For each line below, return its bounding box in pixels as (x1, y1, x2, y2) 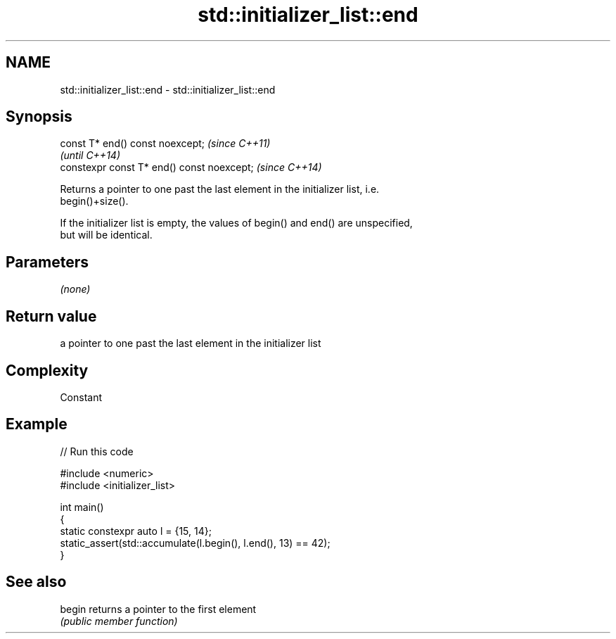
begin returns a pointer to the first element (60, 602, 257, 615)
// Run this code (60, 445, 134, 457)
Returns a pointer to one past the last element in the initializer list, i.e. (60, 183, 380, 196)
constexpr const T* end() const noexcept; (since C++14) (60, 161, 322, 174)
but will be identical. (60, 229, 153, 241)
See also (6, 573, 67, 591)
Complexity (6, 361, 89, 379)
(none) (60, 283, 91, 296)
